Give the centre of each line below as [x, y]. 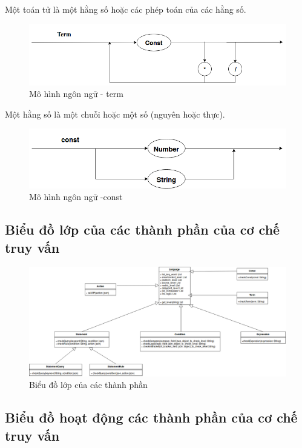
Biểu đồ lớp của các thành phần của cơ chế [143, 229]
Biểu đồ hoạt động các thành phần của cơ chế [151, 417]
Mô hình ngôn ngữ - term [77, 94]
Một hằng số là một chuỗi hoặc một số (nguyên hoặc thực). [115, 114]
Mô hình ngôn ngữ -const [76, 197]
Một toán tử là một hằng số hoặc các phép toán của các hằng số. [126, 9]
